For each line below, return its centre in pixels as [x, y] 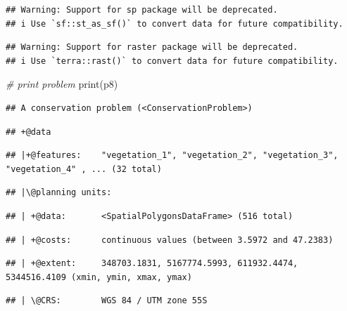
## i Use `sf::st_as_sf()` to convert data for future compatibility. [175, 24]
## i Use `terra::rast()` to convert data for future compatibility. [172, 61]
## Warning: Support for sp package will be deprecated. [142, 10]
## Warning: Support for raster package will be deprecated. [152, 47]
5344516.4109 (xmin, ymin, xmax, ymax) [99, 277]
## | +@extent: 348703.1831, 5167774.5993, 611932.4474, [152, 264]
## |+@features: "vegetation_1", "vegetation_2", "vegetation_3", [172, 155]
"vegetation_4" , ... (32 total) [84, 169]
